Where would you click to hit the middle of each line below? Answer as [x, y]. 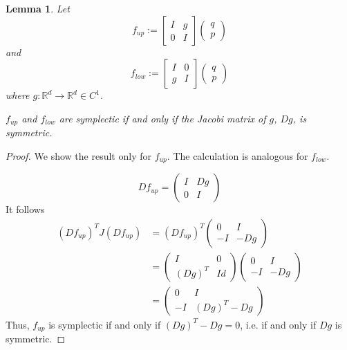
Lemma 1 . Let [38, 8]
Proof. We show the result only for [78, 155]
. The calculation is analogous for [237, 155]
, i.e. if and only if [278, 324]
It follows [25, 209]
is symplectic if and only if [105, 324]
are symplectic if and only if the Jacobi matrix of [162, 118]
